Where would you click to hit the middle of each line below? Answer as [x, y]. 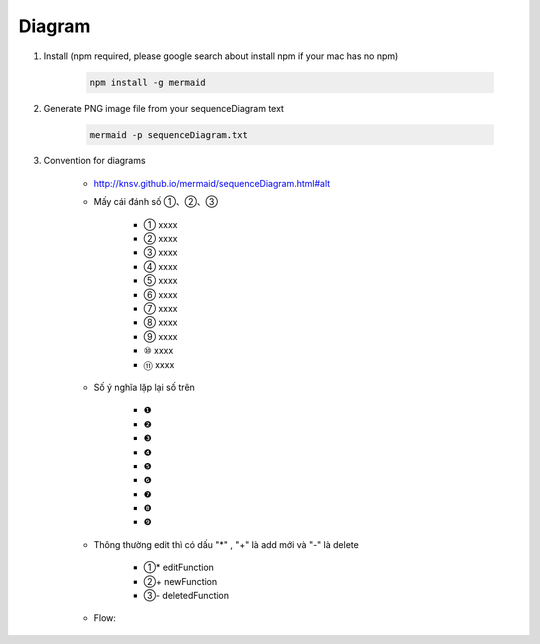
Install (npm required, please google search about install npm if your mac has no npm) [221, 56]
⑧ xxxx [160, 322]
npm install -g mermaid [148, 82]
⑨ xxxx [160, 336]
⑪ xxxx [159, 364]
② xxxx [160, 239]
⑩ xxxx [158, 351]
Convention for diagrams [94, 161]
